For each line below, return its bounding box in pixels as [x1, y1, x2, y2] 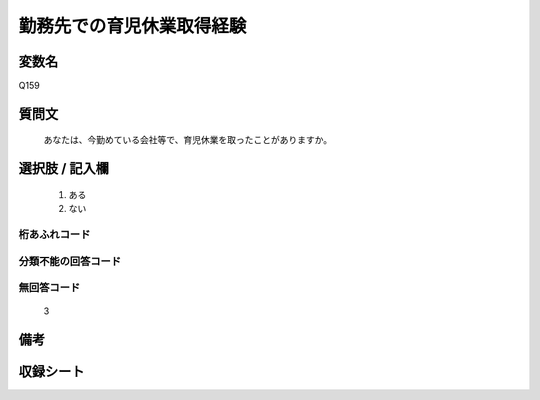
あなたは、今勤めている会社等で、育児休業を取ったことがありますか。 [43, 134, 333, 146]
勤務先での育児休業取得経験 [18, 15, 247, 37]
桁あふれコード [18, 228, 91, 242]
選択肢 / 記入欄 [18, 160, 110, 177]
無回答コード [18, 281, 81, 295]
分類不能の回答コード [18, 254, 122, 268]
